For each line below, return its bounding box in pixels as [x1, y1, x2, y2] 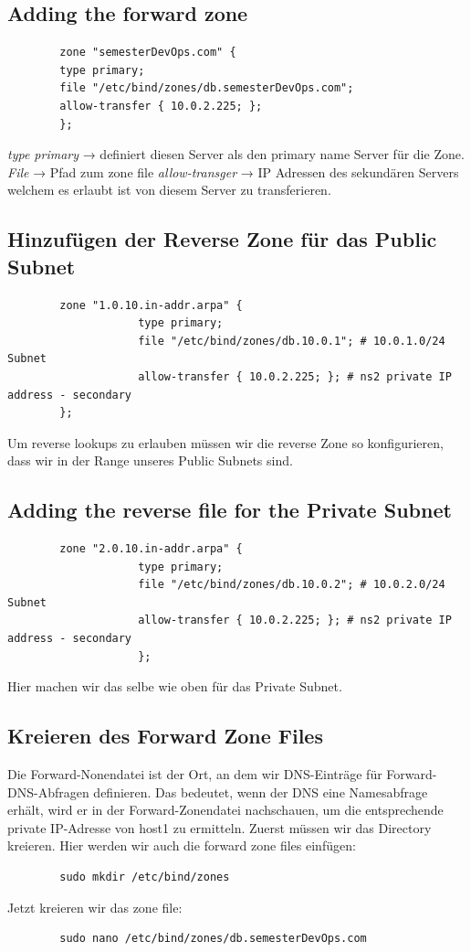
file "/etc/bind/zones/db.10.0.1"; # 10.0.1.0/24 [138, 334, 445, 348]
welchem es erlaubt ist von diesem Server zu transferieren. [7, 180, 331, 199]
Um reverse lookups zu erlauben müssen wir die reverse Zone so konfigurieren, [7, 433, 444, 452]
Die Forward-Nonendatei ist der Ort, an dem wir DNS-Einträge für [7, 765, 382, 784]
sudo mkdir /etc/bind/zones [59, 871, 230, 884]
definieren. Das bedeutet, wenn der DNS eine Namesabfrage [93, 782, 428, 801]
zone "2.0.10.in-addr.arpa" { [59, 542, 243, 556]
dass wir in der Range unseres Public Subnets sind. [7, 451, 293, 470]
